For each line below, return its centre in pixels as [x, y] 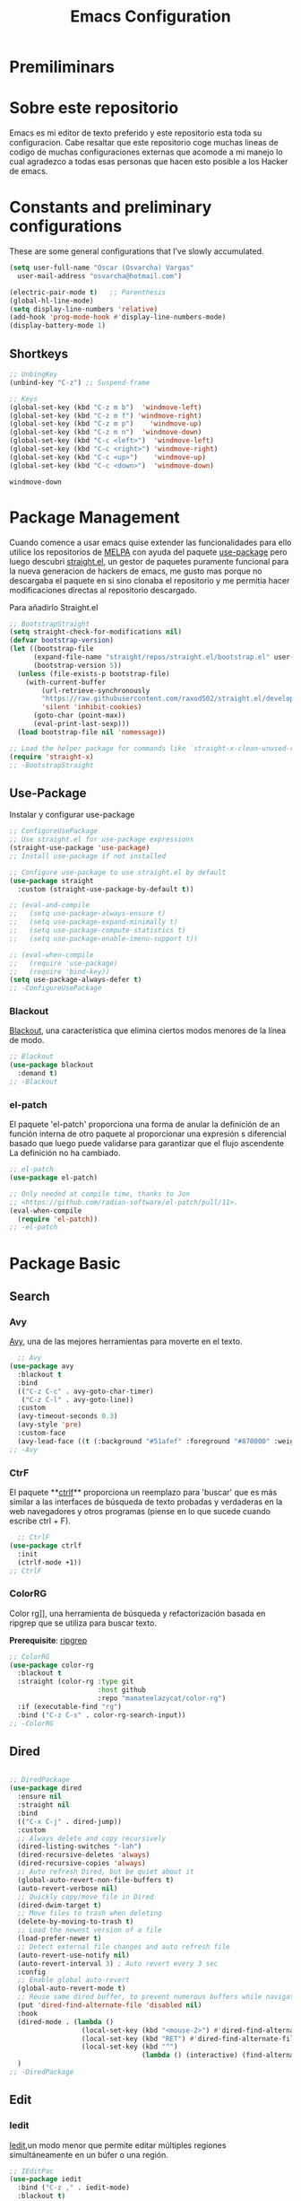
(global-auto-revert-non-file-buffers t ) [96, 1880]
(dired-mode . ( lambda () [66, 2021]
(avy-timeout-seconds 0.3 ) [68, 1416]
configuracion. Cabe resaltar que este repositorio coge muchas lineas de [144, 143]
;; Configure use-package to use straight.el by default [118, 873]
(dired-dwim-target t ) [60, 1905]
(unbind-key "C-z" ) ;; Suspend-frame [80, 382]
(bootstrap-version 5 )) [77, 665]
